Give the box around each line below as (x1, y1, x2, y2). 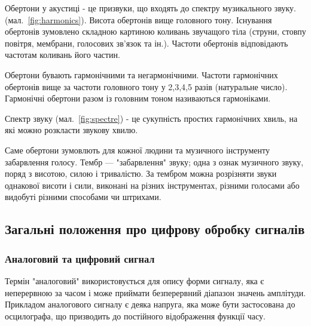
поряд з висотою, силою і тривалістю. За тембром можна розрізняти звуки (5, 167, 277, 180)
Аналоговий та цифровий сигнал (5, 251, 155, 266)
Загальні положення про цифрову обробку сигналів (5, 220, 305, 238)
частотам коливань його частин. (5, 48, 120, 61)
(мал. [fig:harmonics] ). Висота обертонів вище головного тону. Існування (5, 13, 272, 26)
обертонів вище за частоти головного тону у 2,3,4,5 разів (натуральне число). (5, 80, 288, 93)
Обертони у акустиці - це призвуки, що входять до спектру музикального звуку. (5, 2, 297, 14)
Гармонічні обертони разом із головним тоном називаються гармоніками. (5, 92, 271, 104)
